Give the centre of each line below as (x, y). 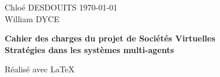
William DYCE (32, 18)
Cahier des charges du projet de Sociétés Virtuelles (110, 38)
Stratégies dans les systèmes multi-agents (90, 49)
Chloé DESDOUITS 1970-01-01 (61, 7)
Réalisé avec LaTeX (40, 69)
